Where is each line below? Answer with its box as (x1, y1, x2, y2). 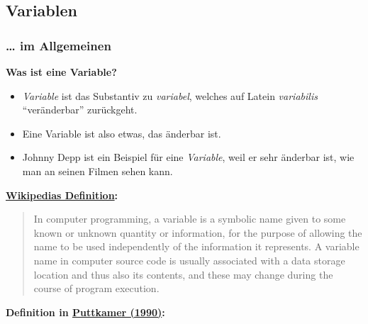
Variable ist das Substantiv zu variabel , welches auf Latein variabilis (22, 88, 318, 103)
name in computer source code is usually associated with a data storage (33, 252, 345, 267)
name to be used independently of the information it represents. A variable (33, 239, 359, 254)
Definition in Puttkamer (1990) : (6, 304, 165, 319)
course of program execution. (33, 281, 160, 296)
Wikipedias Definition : (6, 187, 118, 202)
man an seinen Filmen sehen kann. (22, 163, 173, 178)
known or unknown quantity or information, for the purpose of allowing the (33, 225, 362, 240)
